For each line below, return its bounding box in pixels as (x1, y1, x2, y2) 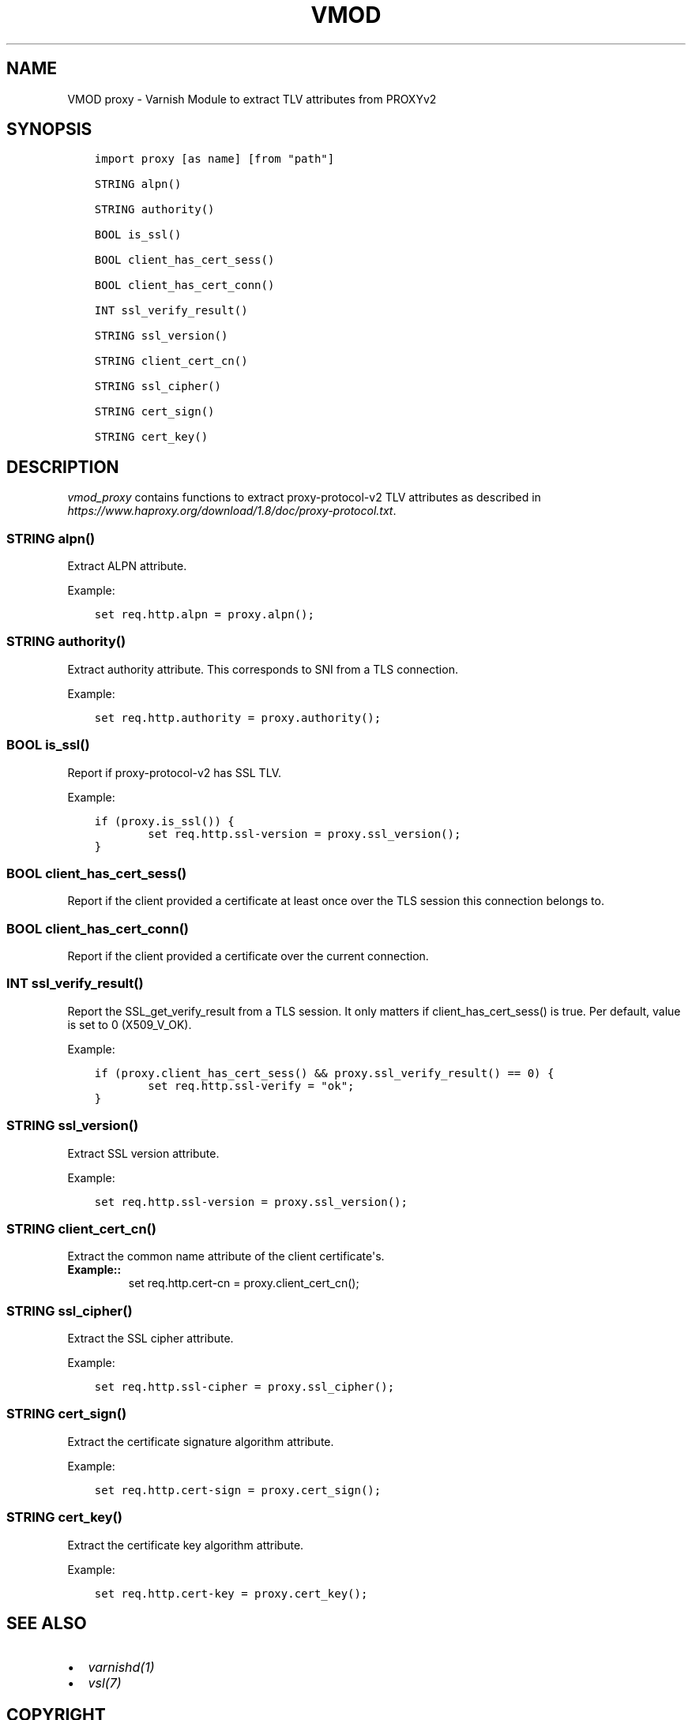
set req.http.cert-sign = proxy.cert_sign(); (94, 1483, 382, 1497)
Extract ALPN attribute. (67, 559, 187, 573)
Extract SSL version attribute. (67, 1146, 220, 1160)
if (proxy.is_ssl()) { (94, 814, 235, 828)
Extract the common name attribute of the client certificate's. (67, 1249, 385, 1264)
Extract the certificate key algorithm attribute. (67, 1538, 304, 1552)
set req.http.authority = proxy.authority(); (94, 711, 382, 724)
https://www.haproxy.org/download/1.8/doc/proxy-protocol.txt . (67, 504, 397, 518)
